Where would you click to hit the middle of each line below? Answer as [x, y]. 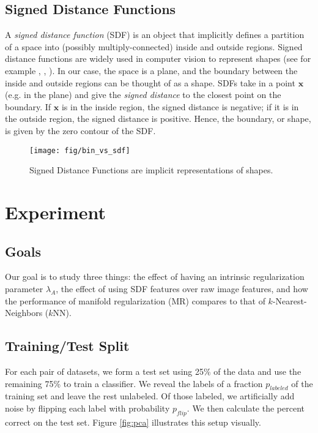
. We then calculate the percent [246, 408]
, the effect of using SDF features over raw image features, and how [182, 288]
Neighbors [24, 313]
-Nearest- [290, 300]
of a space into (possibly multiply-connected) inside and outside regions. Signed [154, 46]
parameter [24, 288]
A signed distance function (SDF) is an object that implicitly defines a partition [155, 35]
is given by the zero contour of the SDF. [80, 130]
